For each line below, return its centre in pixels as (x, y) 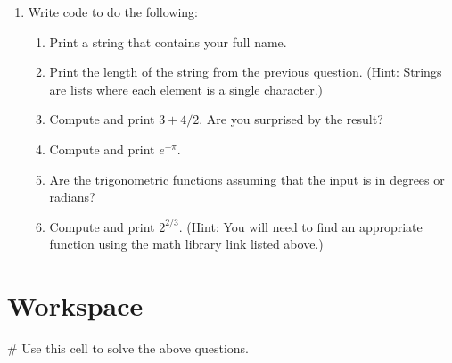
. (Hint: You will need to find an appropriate (300, 226)
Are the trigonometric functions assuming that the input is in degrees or (247, 179)
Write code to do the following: (113, 12)
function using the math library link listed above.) (186, 244)
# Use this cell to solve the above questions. (128, 348)
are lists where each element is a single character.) (186, 89)
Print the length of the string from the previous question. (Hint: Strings (246, 72)
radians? (72, 197)
